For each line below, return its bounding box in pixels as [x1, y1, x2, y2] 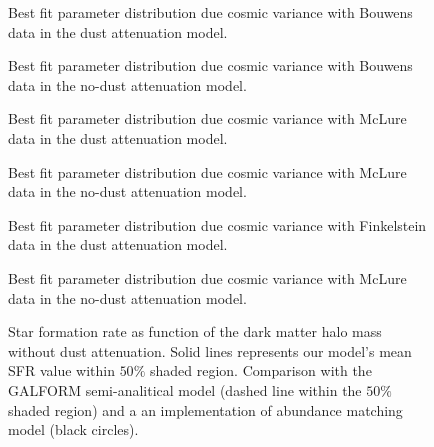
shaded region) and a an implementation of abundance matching [8, 399, 403, 420]
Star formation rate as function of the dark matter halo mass [8, 321, 382, 342]
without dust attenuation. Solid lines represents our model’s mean [8, 340, 412, 361]
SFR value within [8, 360, 115, 381]
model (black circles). [8, 419, 139, 440]
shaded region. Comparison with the [149, 360, 372, 381]
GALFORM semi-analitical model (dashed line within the [8, 379, 362, 400]
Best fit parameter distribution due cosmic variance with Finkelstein [8, 214, 427, 235]
